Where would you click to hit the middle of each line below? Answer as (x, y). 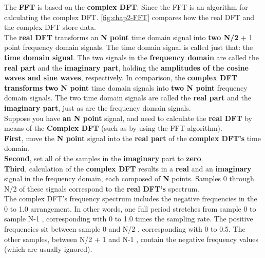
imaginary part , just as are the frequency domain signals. (98, 107)
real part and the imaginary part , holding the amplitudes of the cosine (126, 67)
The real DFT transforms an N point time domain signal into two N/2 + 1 (128, 37)
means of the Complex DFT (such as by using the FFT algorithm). (113, 128)
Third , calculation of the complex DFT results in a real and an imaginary (128, 168)
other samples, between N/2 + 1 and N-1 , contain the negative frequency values (131, 239)
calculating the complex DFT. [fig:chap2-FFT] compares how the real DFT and (129, 17)
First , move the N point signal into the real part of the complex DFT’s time (132, 138)
